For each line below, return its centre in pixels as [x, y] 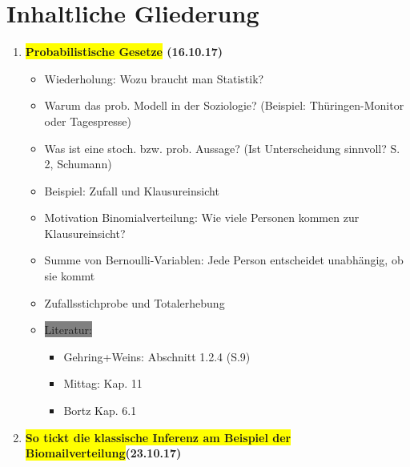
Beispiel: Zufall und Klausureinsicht [132, 190]
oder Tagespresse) [88, 121]
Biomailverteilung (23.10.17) [103, 453]
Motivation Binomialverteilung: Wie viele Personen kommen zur [202, 217]
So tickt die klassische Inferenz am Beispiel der [158, 437]
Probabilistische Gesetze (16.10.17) [124, 52]
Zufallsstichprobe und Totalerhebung [135, 302]
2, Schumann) [78, 164]
